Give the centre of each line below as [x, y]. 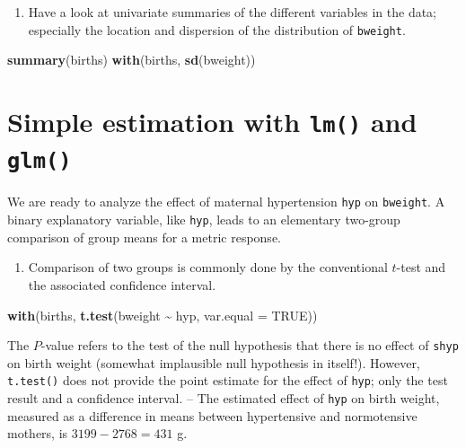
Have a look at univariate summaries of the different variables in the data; [232, 12]
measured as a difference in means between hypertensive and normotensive [212, 415]
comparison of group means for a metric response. [144, 237]
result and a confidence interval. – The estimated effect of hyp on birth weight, [224, 398]
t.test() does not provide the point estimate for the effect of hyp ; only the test [228, 380]
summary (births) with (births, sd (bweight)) [132, 60]
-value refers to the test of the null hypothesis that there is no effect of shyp [250, 345]
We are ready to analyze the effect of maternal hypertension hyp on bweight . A [226, 202]
